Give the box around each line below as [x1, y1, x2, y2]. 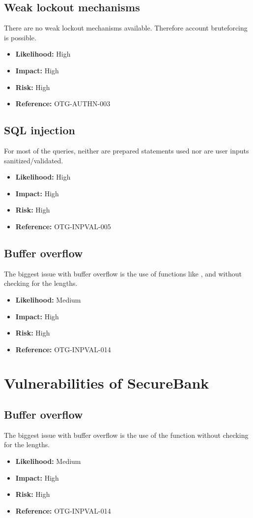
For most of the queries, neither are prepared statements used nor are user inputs [4, 145, 249, 155]
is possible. [4, 32, 36, 42]
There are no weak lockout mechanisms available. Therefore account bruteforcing [4, 23, 248, 33]
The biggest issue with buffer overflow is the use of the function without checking [4, 429, 249, 440]
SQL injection [4, 122, 76, 138]
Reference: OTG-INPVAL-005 [15, 221, 111, 231]
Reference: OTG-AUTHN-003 [15, 98, 111, 109]
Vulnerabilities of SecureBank [4, 373, 209, 393]
